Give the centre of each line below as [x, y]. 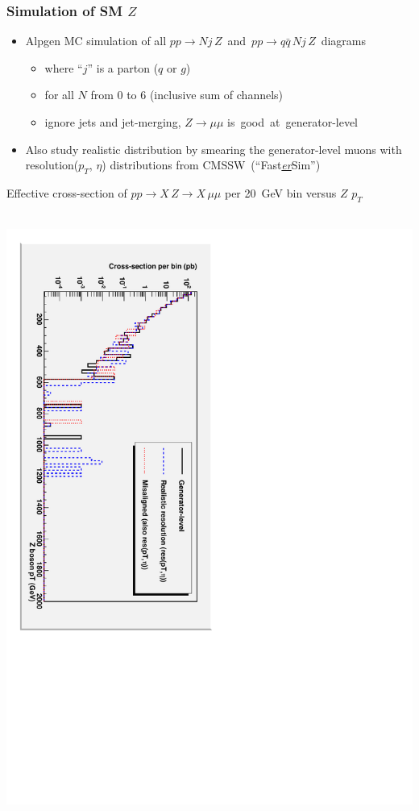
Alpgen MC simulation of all [96, 41]
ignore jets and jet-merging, [113, 122]
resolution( [52, 165]
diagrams [344, 41]
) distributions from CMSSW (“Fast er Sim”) [211, 165]
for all [59, 95]
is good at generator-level [293, 122]
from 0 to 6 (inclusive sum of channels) [187, 95]
